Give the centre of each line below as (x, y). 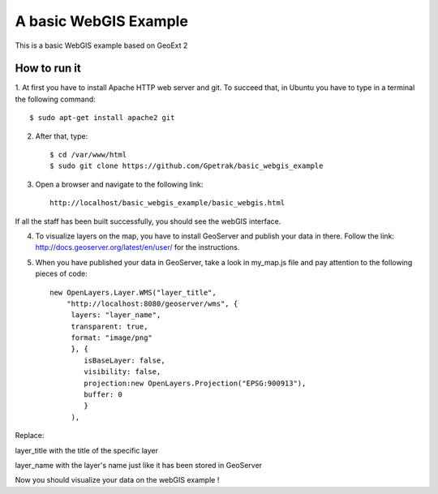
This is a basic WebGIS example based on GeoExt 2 (101, 45)
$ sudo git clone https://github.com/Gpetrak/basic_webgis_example (187, 166)
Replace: (30, 436)
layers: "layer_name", (116, 315)
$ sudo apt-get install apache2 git (102, 118)
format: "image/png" (112, 338)
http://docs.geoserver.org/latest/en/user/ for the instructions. (137, 247)
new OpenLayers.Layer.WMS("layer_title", (133, 292)
